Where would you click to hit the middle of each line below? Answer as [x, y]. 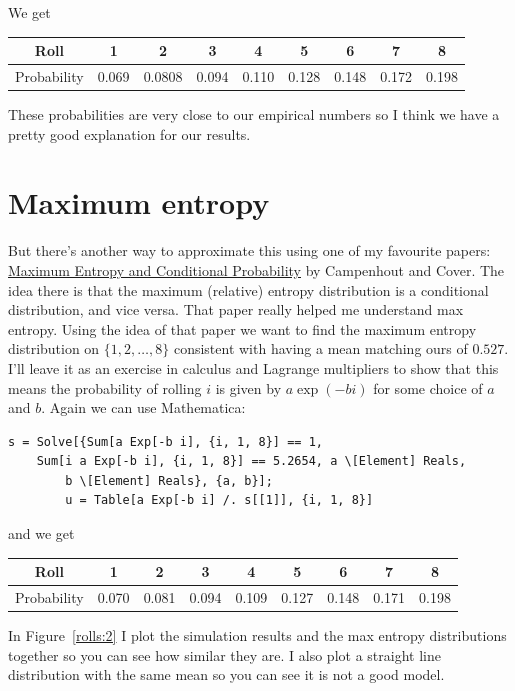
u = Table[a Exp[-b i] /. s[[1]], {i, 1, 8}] [219, 500]
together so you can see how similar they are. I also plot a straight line [224, 654]
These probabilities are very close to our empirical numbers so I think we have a [254, 114]
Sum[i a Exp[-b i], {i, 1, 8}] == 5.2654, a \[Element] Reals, [251, 461]
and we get [41, 533]
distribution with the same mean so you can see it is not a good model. [226, 674]
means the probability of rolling [105, 387]
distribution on [54, 348]
